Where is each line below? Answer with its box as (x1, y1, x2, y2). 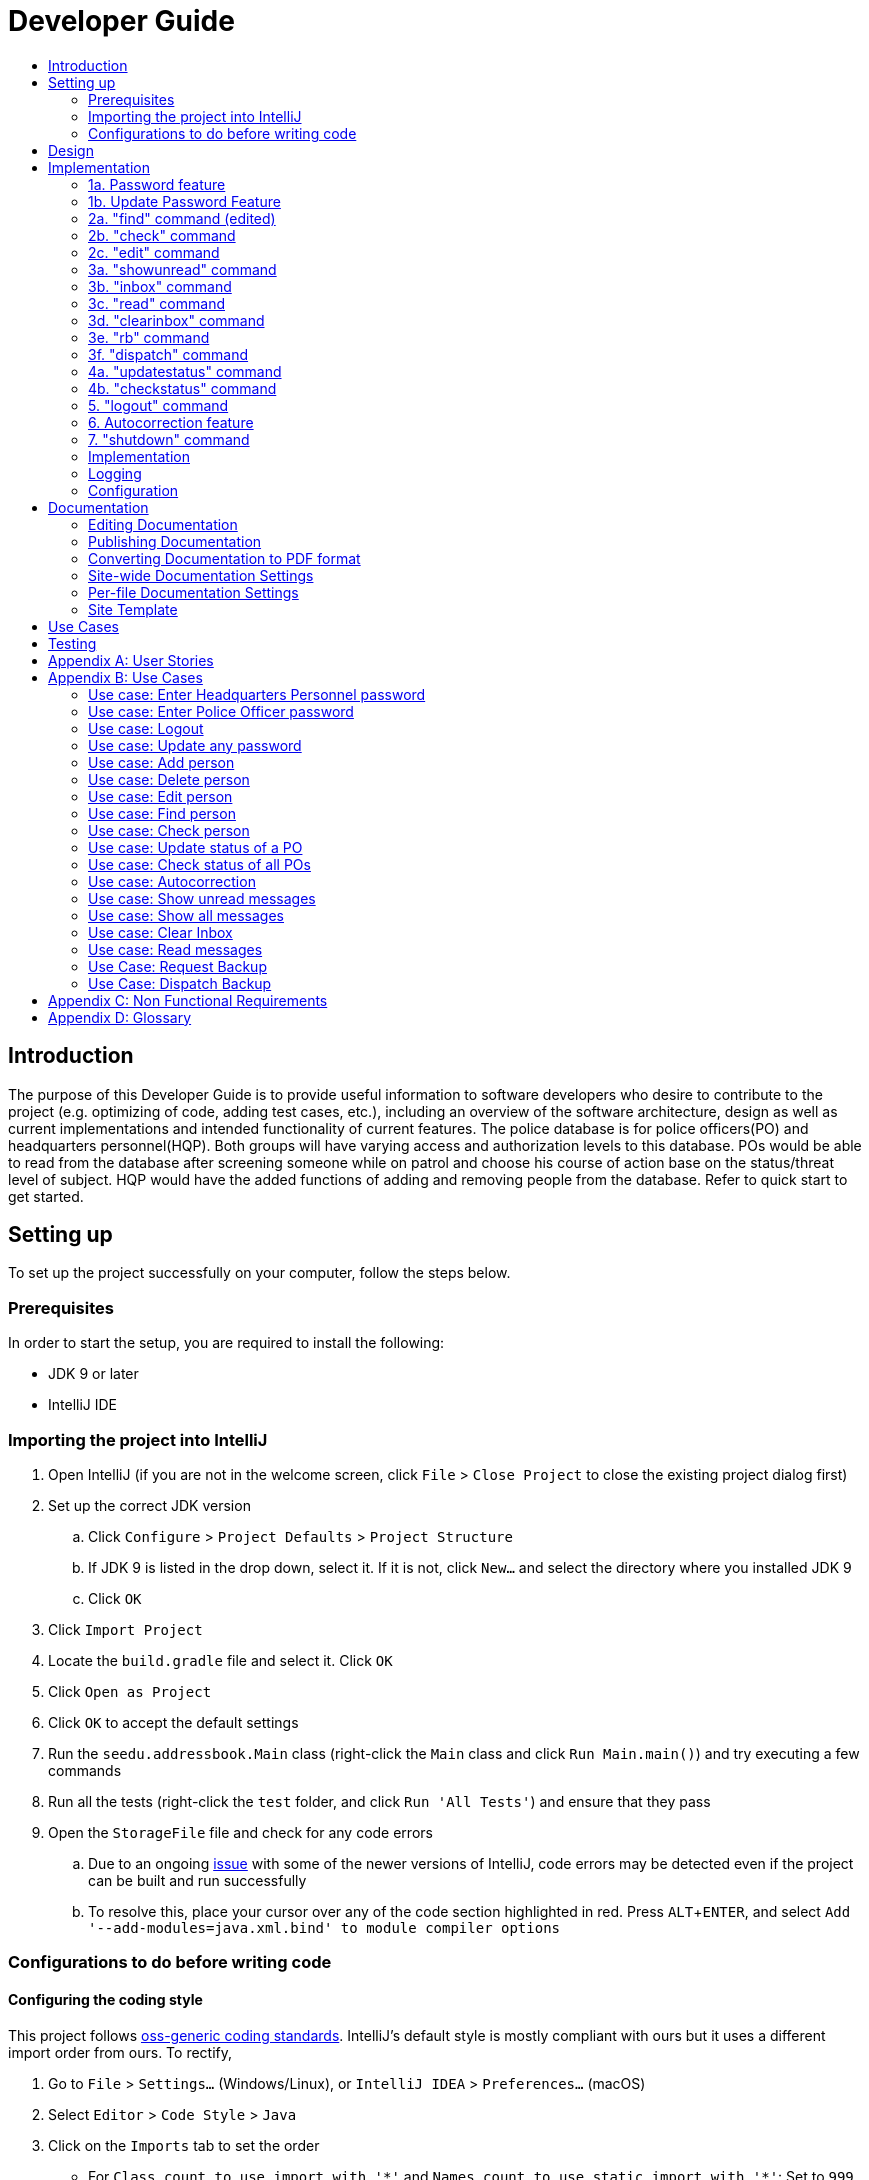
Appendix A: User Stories (48, 651, 214, 669)
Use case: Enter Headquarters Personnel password (88, 685, 426, 703)
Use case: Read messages (88, 940, 263, 958)
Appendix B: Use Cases (48, 668, 203, 686)
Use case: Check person (88, 821, 250, 839)
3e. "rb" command (88, 328, 210, 346)
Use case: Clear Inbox (88, 923, 233, 941)
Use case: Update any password (88, 736, 302, 754)
